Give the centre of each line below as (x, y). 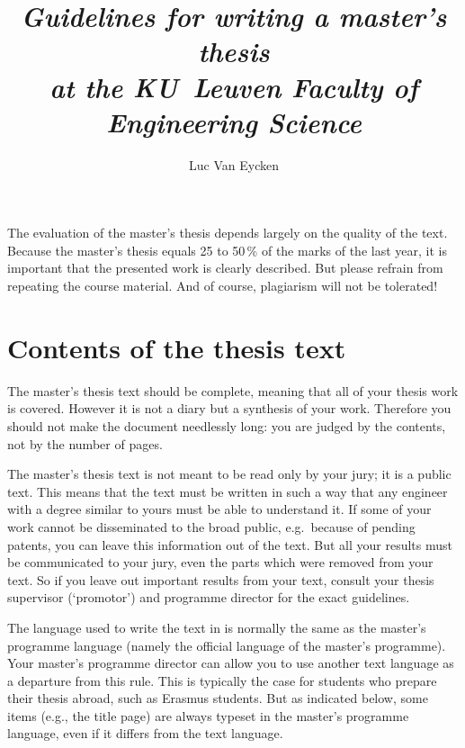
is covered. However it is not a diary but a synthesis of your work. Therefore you (229, 408)
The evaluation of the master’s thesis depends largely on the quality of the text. (228, 233)
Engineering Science (234, 122)
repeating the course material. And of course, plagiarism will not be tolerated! (223, 286)
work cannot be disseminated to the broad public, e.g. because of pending (211, 526)
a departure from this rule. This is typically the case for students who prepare (222, 680)
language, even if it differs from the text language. (145, 733)
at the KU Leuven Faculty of (234, 86)
